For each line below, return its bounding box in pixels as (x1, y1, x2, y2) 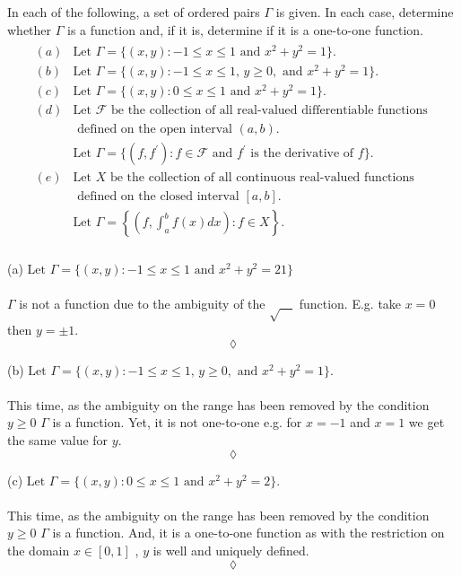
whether (7, 20, 52, 39)
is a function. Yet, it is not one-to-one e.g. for (52, 413, 302, 432)
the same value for (7, 431, 109, 450)
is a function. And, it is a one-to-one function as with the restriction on (52, 523, 445, 542)
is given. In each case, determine (275, 3, 454, 22)
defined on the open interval (77, 122, 232, 136)
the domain (7, 541, 70, 560)
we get (408, 413, 445, 432)
